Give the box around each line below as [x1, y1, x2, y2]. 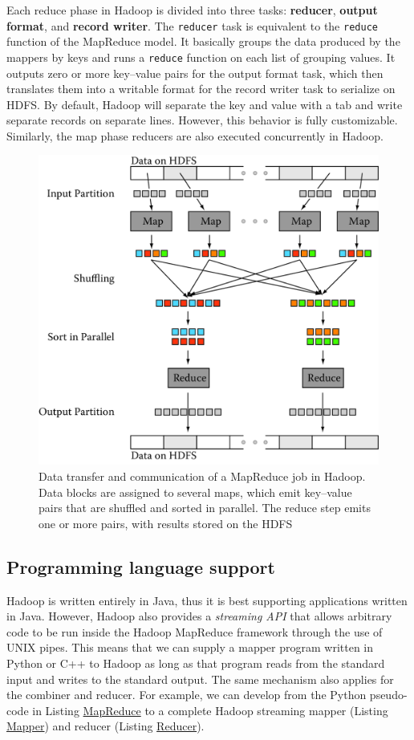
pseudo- [369, 686, 408, 703]
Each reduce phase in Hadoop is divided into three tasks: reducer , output [6, 2, 378, 18]
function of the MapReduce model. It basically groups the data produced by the [6, 33, 400, 50]
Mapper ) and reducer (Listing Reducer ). [6, 718, 205, 734]
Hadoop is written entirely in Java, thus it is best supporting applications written [6, 592, 408, 608]
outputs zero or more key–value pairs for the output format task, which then [6, 64, 384, 81]
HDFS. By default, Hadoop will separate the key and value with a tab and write [6, 96, 403, 112]
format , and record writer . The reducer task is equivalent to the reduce [6, 17, 378, 34]
